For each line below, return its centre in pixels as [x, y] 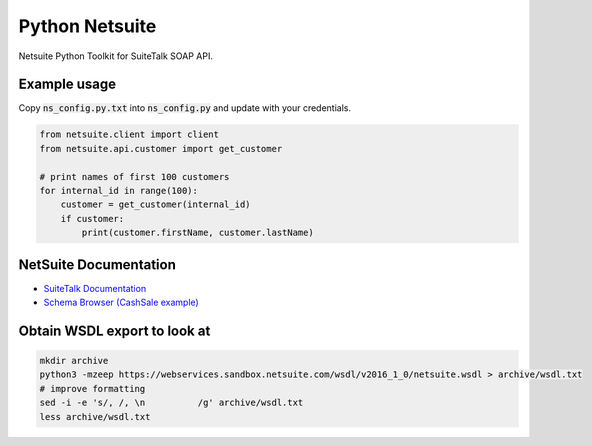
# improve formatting [92, 388]
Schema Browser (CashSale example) [121, 302]
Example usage [67, 84]
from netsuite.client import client [129, 134]
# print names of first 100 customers [134, 176]
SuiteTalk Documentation [95, 288]
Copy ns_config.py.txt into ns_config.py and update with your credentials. [185, 108]
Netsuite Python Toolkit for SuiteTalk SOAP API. [116, 56]
